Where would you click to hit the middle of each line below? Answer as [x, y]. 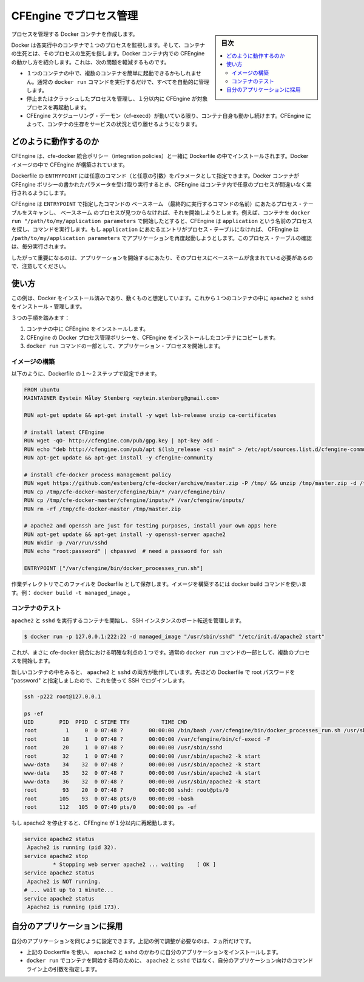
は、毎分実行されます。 [40, 247]
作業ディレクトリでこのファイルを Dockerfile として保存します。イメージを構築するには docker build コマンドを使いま [159, 584]
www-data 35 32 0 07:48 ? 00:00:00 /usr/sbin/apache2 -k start [142, 773]
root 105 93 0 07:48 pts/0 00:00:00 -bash [109, 798]
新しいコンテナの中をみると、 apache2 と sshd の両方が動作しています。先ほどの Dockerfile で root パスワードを [153, 672]
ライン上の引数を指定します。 [63, 969]
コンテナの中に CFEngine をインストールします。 [87, 329]
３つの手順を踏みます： [40, 318]
